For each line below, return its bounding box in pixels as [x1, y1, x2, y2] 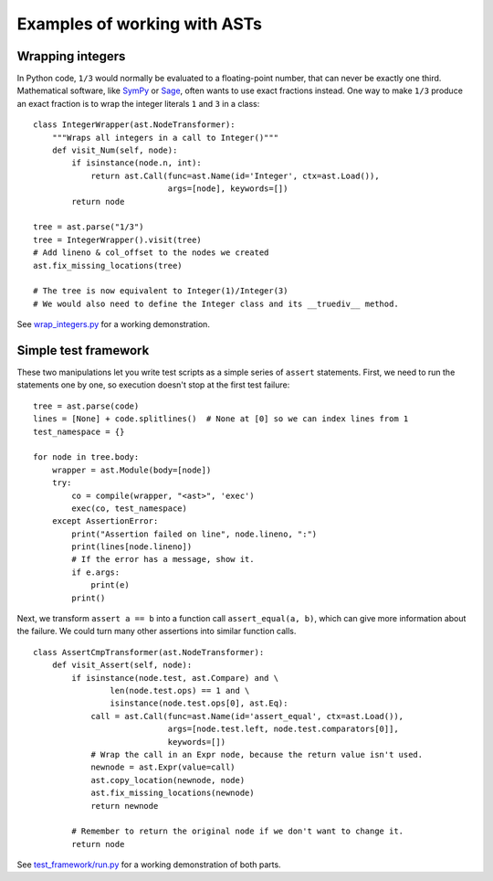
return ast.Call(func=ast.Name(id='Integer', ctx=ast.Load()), [90, 170, 380, 181]
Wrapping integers [16, 48, 126, 64]
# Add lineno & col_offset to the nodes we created [33, 248, 269, 258]
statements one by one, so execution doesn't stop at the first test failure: [16, 379, 290, 390]
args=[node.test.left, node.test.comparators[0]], [167, 724, 399, 735]
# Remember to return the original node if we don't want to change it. [71, 826, 404, 836]
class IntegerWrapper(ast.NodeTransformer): [33, 120, 236, 130]
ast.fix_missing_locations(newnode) [90, 788, 255, 799]
